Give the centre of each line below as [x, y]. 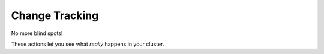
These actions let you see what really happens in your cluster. [88, 44]
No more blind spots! [37, 33]
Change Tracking [55, 15]
